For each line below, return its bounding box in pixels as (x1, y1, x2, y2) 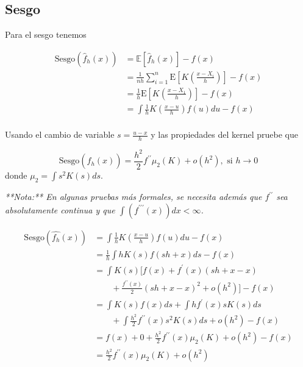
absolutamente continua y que (5, 203, 115, 216)
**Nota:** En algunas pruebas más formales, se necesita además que (5, 190, 262, 203)
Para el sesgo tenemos (5, 28, 87, 41)
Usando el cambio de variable (5, 128, 115, 141)
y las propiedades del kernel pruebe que (151, 128, 299, 141)
